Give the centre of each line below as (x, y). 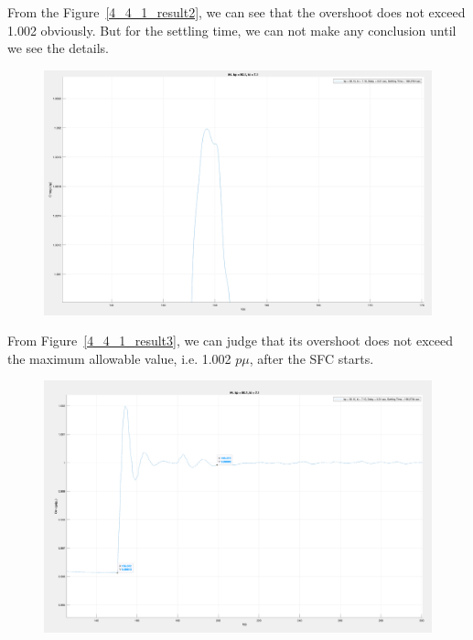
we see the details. (58, 48)
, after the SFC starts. (312, 358)
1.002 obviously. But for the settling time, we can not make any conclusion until (232, 30)
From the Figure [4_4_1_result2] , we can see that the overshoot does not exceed (236, 12)
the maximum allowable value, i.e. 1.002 (119, 358)
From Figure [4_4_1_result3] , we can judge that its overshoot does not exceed (230, 341)
